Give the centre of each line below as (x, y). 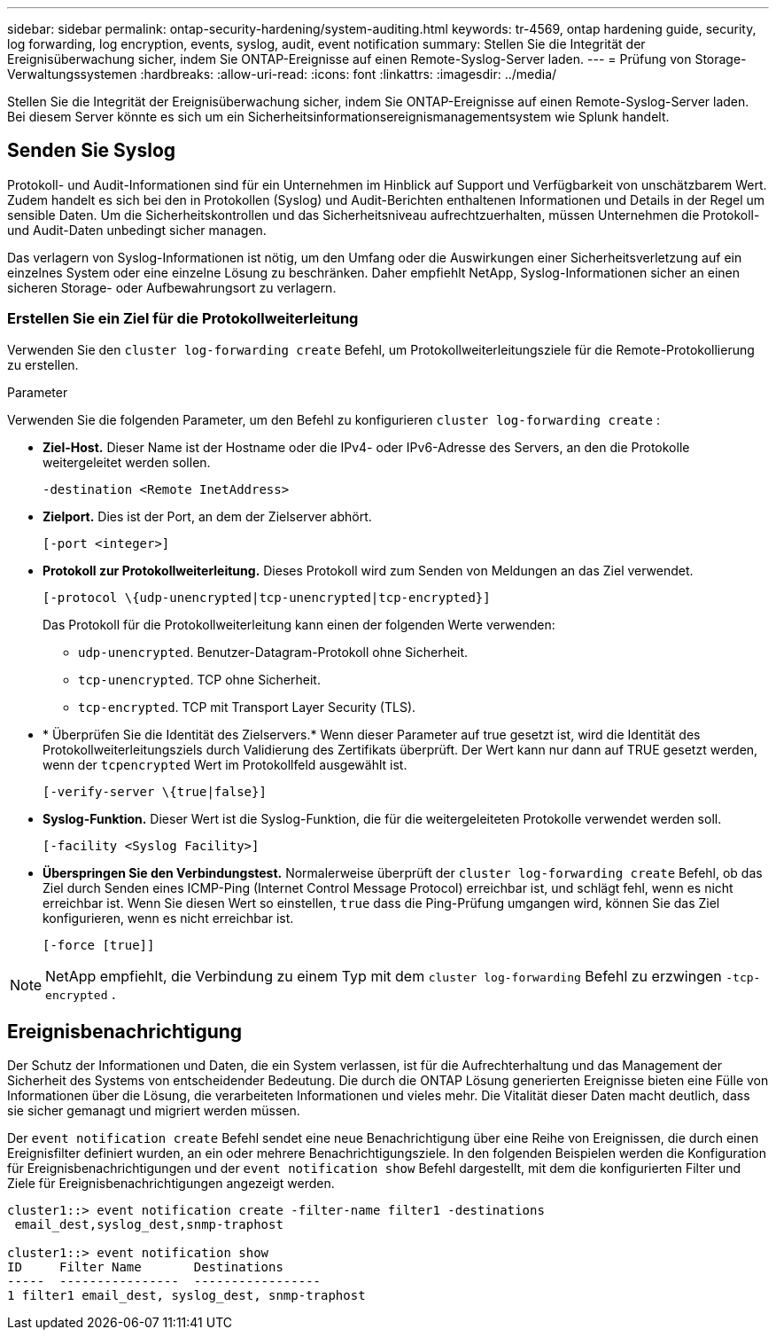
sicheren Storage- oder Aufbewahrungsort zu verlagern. (172, 287)
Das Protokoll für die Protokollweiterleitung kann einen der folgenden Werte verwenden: (299, 624)
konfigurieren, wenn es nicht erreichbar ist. (168, 918)
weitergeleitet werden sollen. (127, 462)
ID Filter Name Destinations (145, 1267)
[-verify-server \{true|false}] (155, 791)
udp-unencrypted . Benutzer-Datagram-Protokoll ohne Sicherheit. (273, 652)
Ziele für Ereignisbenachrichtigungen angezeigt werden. (171, 1184)
